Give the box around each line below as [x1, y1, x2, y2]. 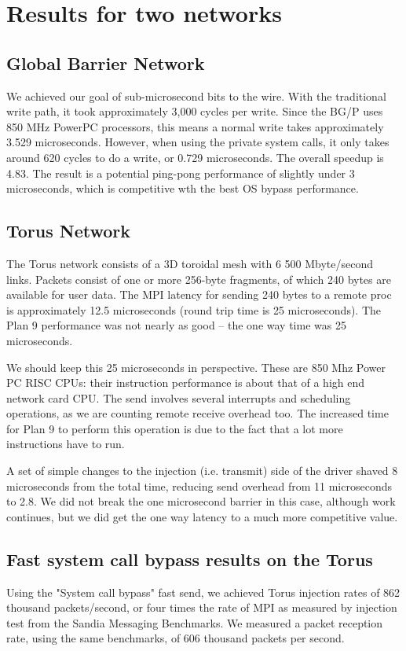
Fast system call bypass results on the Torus [6, 546, 373, 571]
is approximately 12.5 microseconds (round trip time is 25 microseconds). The [6, 301, 382, 318]
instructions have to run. [6, 436, 125, 452]
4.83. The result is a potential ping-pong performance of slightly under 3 [6, 164, 355, 181]
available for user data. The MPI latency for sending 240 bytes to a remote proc [6, 286, 392, 303]
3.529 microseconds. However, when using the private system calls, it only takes [6, 134, 390, 150]
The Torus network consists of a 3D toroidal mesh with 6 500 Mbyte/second [6, 255, 374, 271]
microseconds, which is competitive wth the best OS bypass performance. [6, 180, 359, 197]
